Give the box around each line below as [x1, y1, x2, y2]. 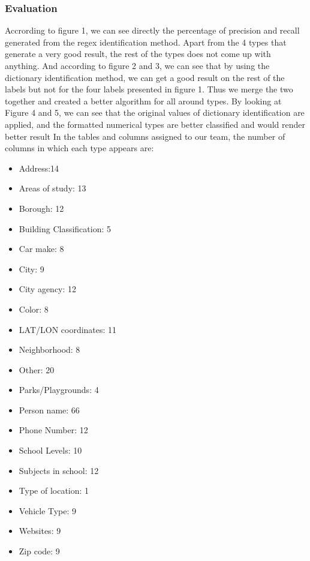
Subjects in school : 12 [19, 464, 99, 476]
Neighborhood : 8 [19, 343, 80, 356]
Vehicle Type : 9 [19, 504, 77, 517]
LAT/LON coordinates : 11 [19, 323, 117, 335]
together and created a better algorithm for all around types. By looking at [5, 94, 282, 107]
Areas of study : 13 [19, 182, 86, 194]
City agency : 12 [19, 283, 77, 295]
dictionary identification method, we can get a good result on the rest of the [5, 71, 285, 83]
